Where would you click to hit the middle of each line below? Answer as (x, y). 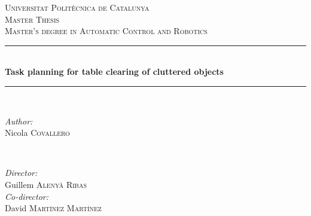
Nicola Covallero (37, 133)
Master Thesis (32, 19)
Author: (19, 121)
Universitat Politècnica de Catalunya (77, 7)
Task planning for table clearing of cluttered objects (114, 72)
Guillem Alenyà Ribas (46, 184)
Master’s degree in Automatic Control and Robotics (106, 31)
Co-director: (27, 196)
